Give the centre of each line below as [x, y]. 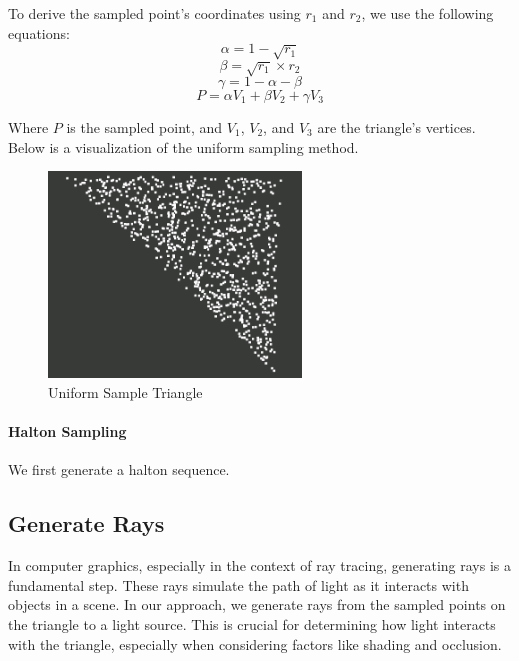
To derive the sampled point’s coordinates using [154, 13]
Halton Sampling [67, 431]
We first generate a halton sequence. [119, 469]
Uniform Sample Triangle [125, 392]
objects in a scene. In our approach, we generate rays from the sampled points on [257, 604]
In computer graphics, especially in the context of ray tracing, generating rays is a [259, 565]
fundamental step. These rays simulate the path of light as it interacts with [238, 584]
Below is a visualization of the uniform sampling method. [183, 146]
